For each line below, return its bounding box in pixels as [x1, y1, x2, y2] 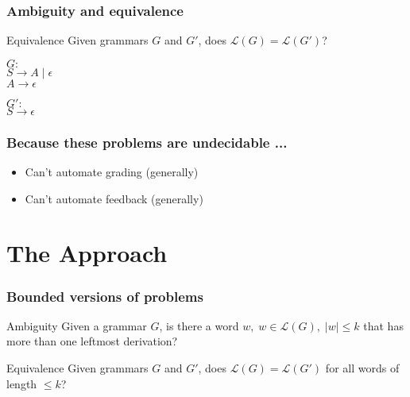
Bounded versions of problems [6, 286, 203, 306]
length [6, 375, 37, 391]
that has [363, 317, 404, 333]
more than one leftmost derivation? [6, 333, 178, 349]
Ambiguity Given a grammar [6, 317, 147, 333]
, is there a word [159, 317, 239, 333]
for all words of [325, 360, 400, 376]
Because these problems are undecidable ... [6, 132, 288, 152]
